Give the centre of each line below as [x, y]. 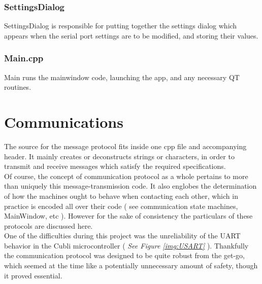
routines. [18, 87]
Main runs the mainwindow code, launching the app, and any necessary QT [122, 77]
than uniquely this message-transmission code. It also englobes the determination [130, 186]
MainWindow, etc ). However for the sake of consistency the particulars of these [128, 216]
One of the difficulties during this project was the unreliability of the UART [122, 236]
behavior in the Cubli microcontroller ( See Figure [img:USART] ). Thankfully [126, 245]
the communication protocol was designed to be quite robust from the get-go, [124, 255]
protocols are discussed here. [48, 225]
